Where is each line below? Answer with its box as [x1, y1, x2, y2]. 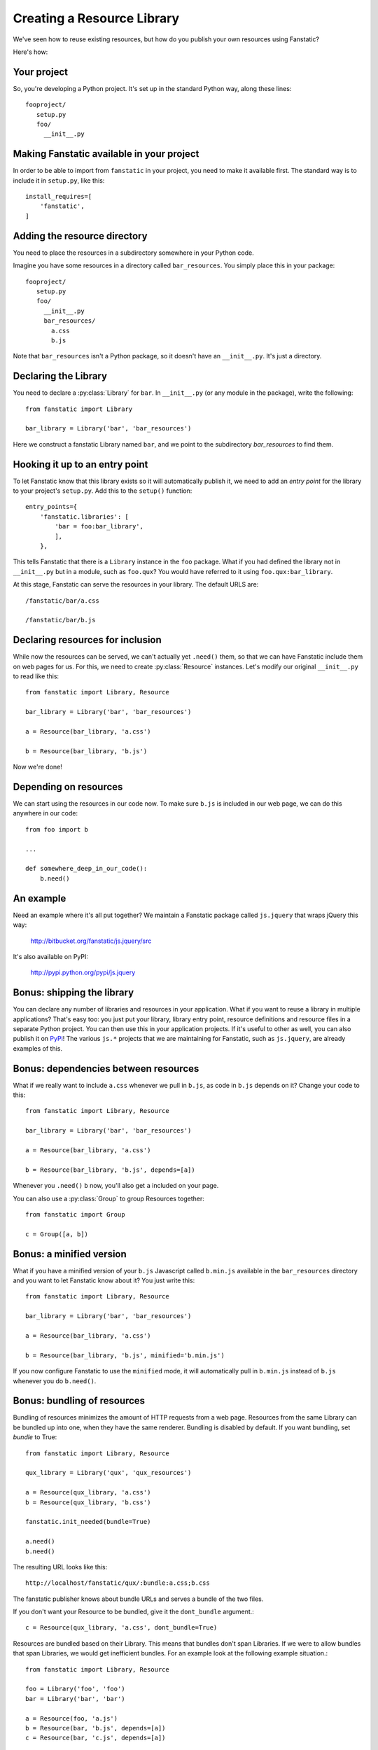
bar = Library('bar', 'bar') [25, 1695, 125, 1702]
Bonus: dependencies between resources [13, 1063, 199, 1074]
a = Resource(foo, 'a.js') [25, 1714, 118, 1722]
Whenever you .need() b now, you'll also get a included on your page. [13, 1182, 219, 1190]
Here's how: [13, 48, 48, 56]
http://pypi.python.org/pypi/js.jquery [30, 968, 136, 976]
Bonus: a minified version [13, 1248, 127, 1260]
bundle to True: [13, 1433, 57, 1441]
